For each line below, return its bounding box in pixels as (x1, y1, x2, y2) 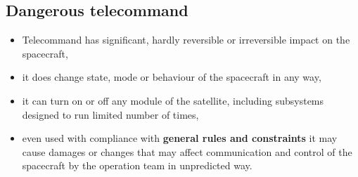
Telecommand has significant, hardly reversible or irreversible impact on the (22, 32, 350, 47)
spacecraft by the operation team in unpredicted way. (22, 158, 252, 173)
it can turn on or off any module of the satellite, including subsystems (22, 93, 324, 107)
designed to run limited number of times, (22, 107, 199, 122)
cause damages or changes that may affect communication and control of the (22, 144, 352, 159)
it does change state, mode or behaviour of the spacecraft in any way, (22, 70, 321, 84)
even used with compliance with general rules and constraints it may (22, 131, 338, 145)
